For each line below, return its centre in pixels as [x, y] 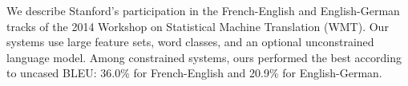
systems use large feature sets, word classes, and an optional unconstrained [190, 42]
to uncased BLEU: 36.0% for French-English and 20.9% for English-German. [194, 73]
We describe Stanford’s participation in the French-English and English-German [203, 10]
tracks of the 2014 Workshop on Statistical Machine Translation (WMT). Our [198, 26]
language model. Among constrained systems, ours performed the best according [204, 57]
